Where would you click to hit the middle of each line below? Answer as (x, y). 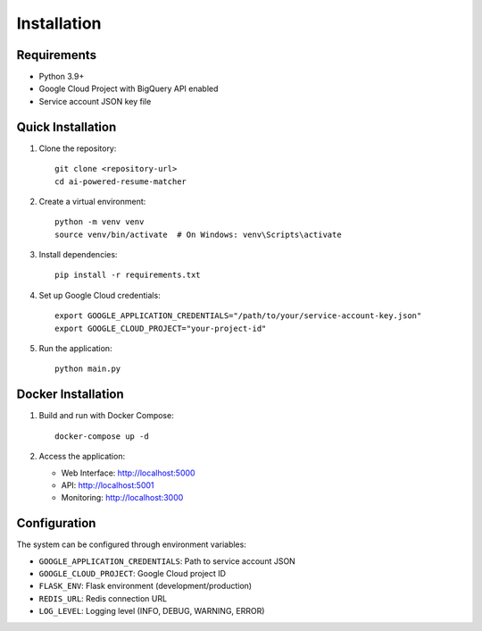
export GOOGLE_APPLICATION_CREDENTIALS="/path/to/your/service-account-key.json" (238, 316)
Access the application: (82, 457)
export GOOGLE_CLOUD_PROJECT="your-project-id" (161, 328)
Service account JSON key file (95, 101)
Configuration (56, 523)
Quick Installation (66, 126)
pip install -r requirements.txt (128, 275)
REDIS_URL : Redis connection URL (103, 598)
